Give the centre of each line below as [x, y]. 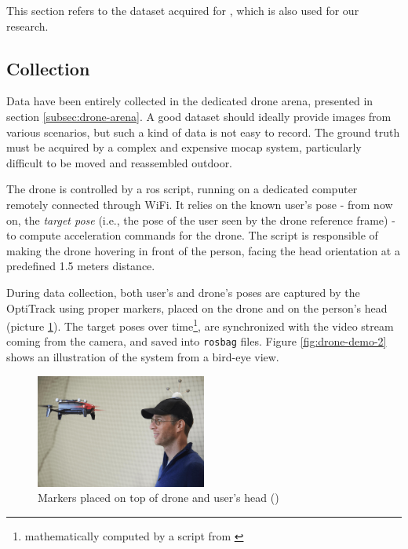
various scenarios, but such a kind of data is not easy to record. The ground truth [203, 132]
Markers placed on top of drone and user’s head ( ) [158, 498]
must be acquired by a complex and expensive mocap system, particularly [184, 147]
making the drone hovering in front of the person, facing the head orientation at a [203, 250]
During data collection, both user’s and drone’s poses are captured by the [183, 292]
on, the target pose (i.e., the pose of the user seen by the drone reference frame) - [201, 220]
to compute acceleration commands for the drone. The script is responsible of [192, 235]
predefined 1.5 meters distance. [81, 266]
